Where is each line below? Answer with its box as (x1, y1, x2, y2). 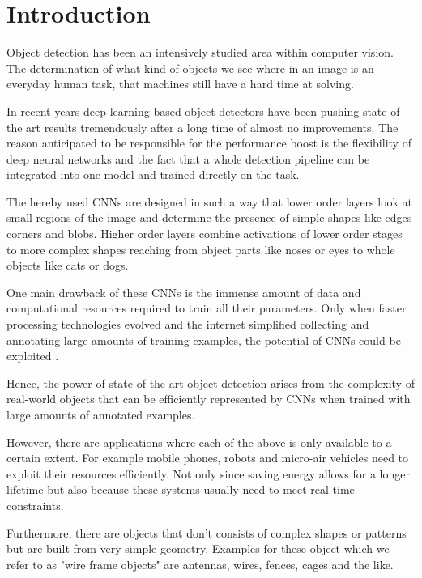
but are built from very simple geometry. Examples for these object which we (6, 540, 390, 557)
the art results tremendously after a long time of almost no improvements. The (6, 118, 399, 135)
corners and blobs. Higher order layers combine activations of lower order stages (6, 225, 403, 242)
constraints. (6, 496, 64, 513)
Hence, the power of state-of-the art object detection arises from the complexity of (6, 374, 415, 391)
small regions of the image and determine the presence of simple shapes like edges (6, 209, 412, 226)
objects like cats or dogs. (6, 257, 129, 274)
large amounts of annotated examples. (6, 406, 195, 423)
